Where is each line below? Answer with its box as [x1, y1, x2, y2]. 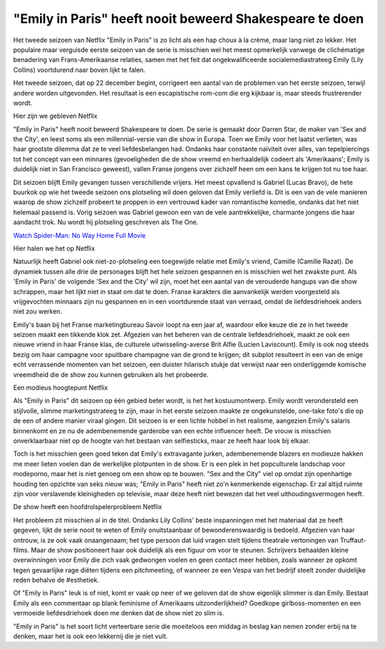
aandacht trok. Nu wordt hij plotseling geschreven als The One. [13, 218, 199, 226]
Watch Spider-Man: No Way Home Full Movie [13, 231, 146, 239]
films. [13, 545, 30, 554]
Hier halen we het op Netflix [13, 243, 96, 253]
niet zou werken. [13, 307, 63, 316]
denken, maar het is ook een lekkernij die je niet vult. [13, 632, 168, 640]
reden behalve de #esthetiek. [13, 575, 100, 585]
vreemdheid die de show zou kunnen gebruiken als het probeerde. [13, 370, 209, 378]
